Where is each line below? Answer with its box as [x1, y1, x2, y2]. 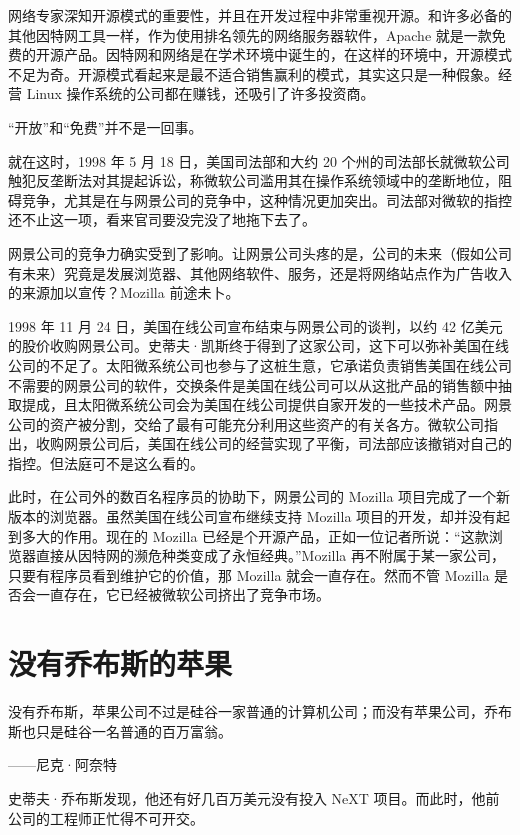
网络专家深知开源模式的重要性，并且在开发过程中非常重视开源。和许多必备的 [8, 5, 512, 25]
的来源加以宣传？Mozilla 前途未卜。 [8, 282, 240, 303]
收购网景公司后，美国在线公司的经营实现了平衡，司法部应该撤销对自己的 [35, 433, 512, 454]
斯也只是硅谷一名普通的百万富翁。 [8, 720, 232, 741]
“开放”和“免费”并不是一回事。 [8, 116, 203, 137]
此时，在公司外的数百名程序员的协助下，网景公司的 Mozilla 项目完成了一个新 [8, 486, 511, 507]
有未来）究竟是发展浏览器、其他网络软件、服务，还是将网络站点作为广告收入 [8, 262, 512, 283]
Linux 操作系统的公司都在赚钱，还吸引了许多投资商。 [26, 83, 375, 104]
